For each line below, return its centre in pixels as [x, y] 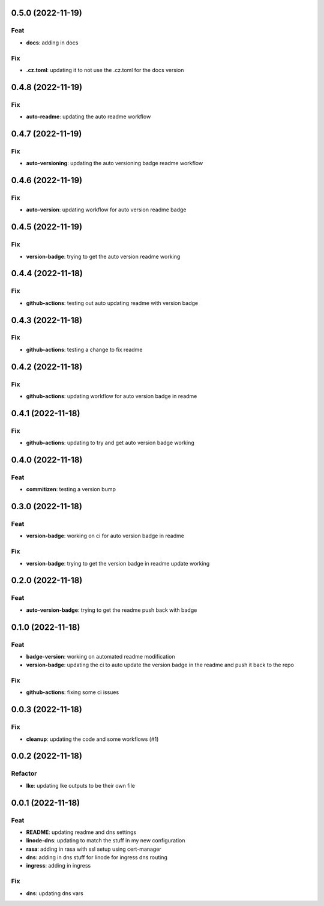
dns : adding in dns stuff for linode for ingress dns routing [97, 857]
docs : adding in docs [52, 43]
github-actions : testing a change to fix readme [84, 349]
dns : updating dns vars [55, 893]
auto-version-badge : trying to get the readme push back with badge [112, 610]
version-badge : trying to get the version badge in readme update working [118, 563]
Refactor [24, 773]
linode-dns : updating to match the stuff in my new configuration [106, 841]
